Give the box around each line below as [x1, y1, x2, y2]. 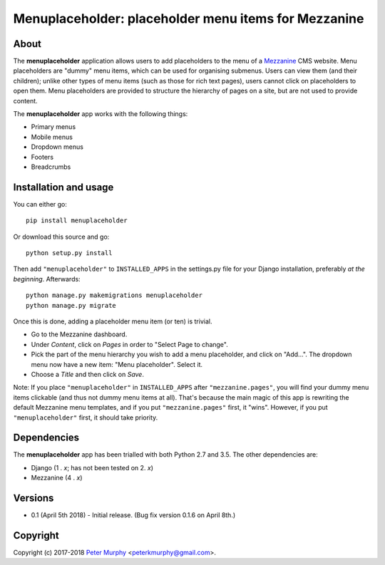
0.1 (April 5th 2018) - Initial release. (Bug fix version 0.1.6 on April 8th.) [31, 511, 236, 519]
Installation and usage [13, 181, 114, 193]
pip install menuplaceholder [26, 217, 128, 224]
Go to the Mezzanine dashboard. [31, 330, 128, 338]
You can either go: [13, 199, 68, 208]
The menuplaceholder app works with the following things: [13, 110, 188, 118]
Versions [13, 492, 54, 504]
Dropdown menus [31, 142, 83, 151]
